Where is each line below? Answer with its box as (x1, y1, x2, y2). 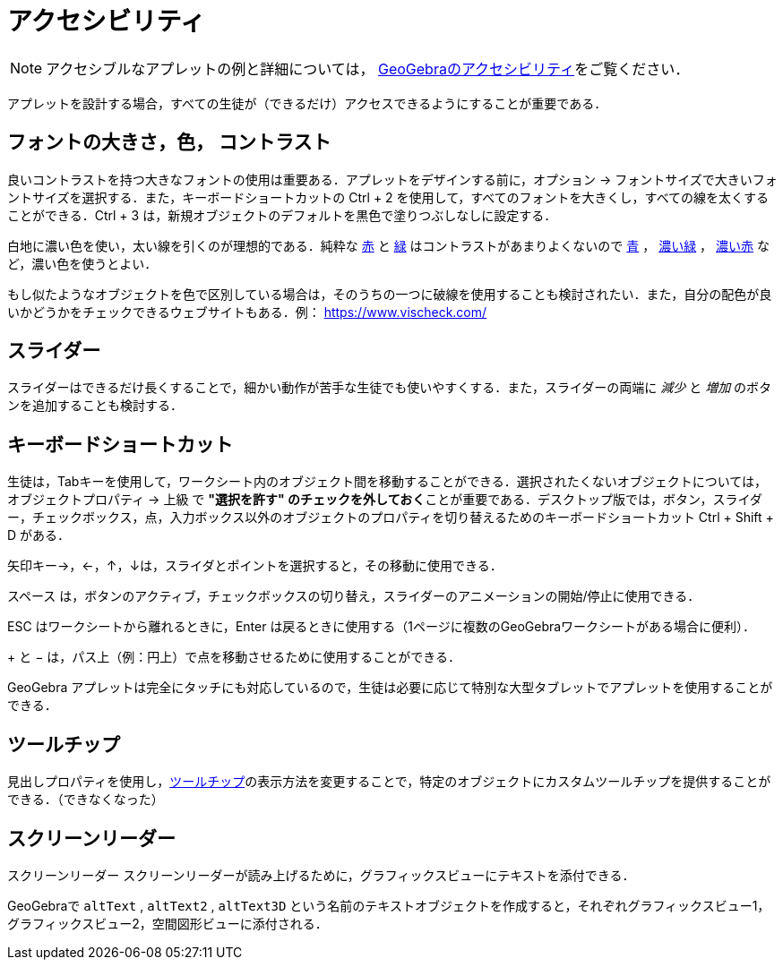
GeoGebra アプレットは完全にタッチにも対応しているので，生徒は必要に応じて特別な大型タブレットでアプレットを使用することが (7, 680, 773, 696)
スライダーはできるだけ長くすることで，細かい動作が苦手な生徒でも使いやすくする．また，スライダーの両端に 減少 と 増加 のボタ (7, 380, 772, 396)
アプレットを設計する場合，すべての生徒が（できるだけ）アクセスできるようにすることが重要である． (7, 95, 607, 111)
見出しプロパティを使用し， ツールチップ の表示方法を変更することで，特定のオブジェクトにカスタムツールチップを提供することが (7, 774, 771, 790)
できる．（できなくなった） (7, 792, 164, 808)
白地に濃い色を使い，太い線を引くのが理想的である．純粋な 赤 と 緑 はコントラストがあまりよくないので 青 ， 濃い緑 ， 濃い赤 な (7, 237, 770, 253)
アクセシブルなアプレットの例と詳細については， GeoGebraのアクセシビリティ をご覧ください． (46, 59, 690, 78)
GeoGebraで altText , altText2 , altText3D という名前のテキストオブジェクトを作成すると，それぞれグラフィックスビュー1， (7, 897, 770, 913)
